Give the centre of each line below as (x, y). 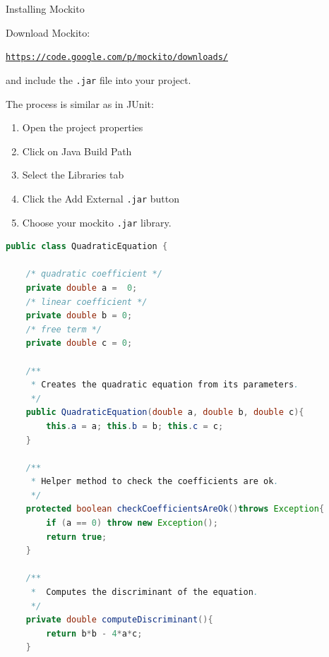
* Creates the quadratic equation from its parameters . (165, 385)
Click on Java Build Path (77, 151)
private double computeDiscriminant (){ (119, 620)
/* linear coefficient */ (86, 302)
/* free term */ (64, 329)
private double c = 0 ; (79, 343)
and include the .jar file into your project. (98, 79)
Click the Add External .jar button (101, 198)
